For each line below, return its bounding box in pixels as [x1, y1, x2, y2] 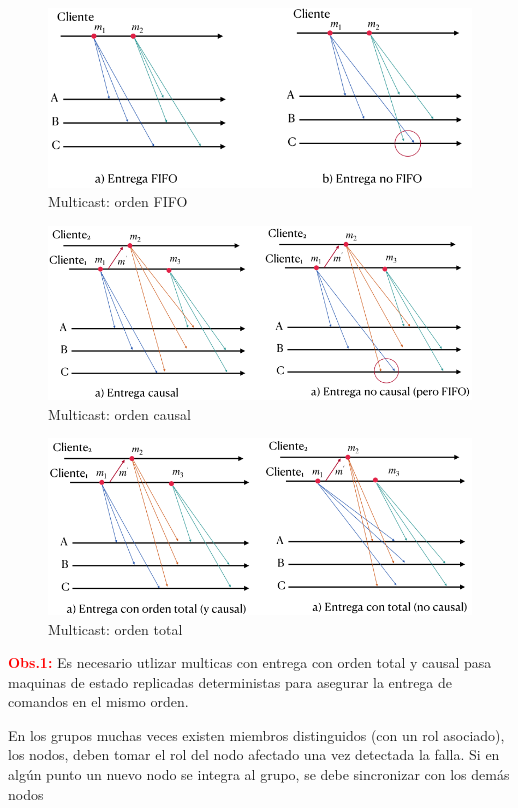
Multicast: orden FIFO [48, 191, 188, 212]
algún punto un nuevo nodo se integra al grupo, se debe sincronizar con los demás [8, 764, 510, 785]
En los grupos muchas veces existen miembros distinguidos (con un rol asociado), [8, 724, 505, 745]
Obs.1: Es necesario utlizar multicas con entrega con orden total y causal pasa [8, 652, 492, 673]
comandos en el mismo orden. [8, 691, 189, 712]
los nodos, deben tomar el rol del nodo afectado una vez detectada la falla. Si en [8, 744, 500, 765]
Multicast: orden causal [48, 403, 191, 424]
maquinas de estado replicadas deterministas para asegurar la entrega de [8, 671, 453, 692]
